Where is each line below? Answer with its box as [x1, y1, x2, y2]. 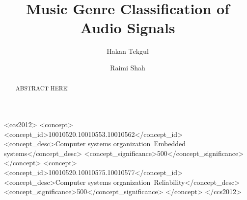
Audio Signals [80, 18, 175, 38]
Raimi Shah [110, 62, 145, 72]
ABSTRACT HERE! [15, 84, 69, 92]
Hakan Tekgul [107, 46, 149, 56]
